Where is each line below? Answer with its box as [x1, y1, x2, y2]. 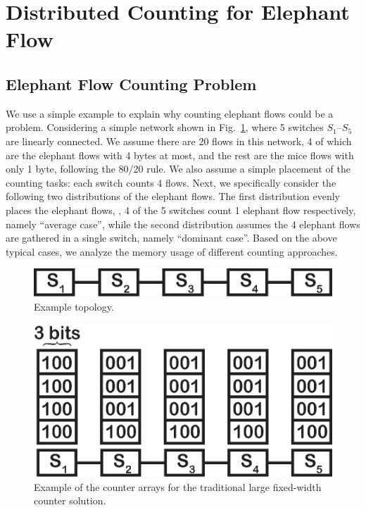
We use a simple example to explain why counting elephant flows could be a [6, 106, 334, 120]
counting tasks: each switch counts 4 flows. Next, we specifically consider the [6, 175, 336, 189]
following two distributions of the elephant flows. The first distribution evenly [6, 189, 340, 204]
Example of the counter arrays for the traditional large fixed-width [34, 479, 322, 494]
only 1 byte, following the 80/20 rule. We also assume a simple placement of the [6, 161, 351, 176]
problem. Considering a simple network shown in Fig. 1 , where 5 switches [6, 120, 324, 135]
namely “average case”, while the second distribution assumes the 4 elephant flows [6, 216, 360, 231]
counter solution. [34, 493, 106, 508]
